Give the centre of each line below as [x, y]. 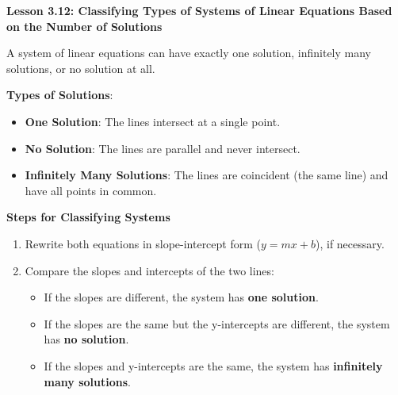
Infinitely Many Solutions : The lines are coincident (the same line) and [207, 175]
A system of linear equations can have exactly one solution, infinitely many [189, 53]
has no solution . [86, 339]
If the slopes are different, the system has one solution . [181, 297]
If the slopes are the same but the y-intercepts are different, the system [217, 323]
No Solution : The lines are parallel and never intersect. [163, 148]
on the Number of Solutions [84, 26]
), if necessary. [350, 243]
